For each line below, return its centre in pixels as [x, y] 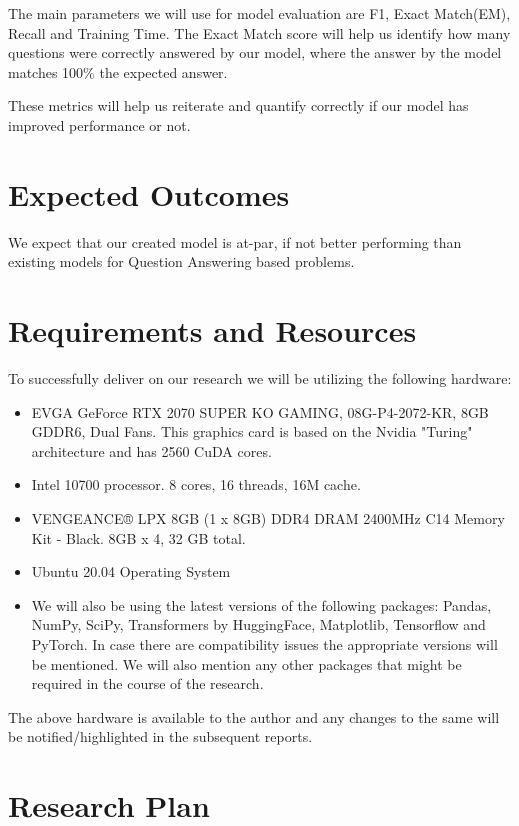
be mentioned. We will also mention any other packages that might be [246, 663]
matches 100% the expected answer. [118, 71]
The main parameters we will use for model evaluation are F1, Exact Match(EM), [259, 13]
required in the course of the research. [147, 683]
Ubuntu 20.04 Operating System [131, 571]
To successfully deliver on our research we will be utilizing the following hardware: [260, 378]
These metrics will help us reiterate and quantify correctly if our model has [238, 105]
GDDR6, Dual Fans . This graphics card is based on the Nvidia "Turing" [252, 431]
